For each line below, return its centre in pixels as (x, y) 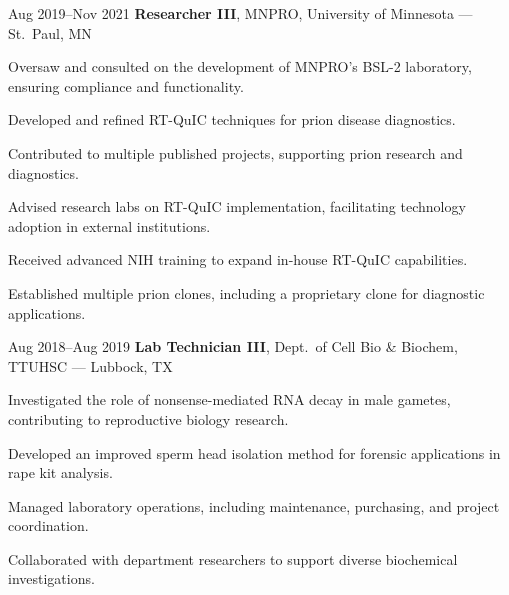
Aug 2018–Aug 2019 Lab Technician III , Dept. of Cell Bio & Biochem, (233, 346)
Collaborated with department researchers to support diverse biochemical (233, 558)
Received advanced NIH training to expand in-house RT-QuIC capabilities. (238, 259)
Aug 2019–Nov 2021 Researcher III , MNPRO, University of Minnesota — (240, 13)
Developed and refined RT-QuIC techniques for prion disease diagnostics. (232, 119)
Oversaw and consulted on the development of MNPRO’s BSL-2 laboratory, (240, 66)
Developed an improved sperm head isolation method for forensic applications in (254, 452)
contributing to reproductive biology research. (148, 418)
